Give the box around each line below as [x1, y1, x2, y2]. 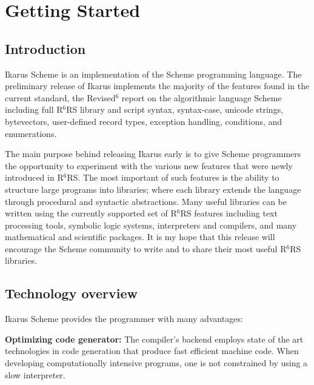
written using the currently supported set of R [5, 207, 177, 219]
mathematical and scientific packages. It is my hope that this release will [5, 230, 275, 243]
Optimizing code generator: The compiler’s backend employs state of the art [5, 332, 304, 345]
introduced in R [5, 171, 64, 184]
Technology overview [5, 284, 138, 303]
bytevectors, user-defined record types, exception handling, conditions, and [5, 115, 282, 127]
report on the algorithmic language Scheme [121, 91, 282, 104]
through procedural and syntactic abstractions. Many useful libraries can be [5, 195, 287, 207]
